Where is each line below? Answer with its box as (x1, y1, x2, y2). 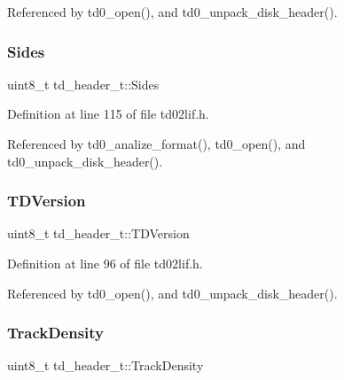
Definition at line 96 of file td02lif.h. (7, 254, 203, 272)
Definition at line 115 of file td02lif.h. (7, 105, 209, 123)
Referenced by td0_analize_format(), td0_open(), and (7, 135, 306, 152)
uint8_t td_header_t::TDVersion (7, 224, 190, 243)
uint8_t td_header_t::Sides (7, 74, 160, 93)
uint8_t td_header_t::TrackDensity (7, 356, 204, 375)
